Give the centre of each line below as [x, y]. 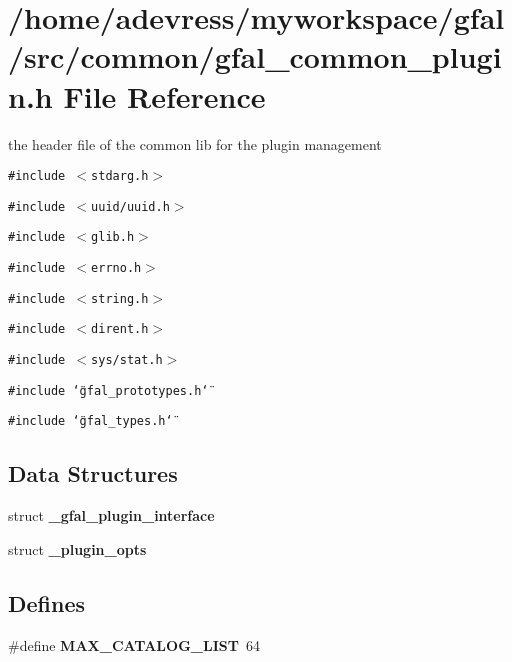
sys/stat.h [127, 360]
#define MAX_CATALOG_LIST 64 [134, 644]
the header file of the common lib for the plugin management [195, 143]
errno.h [116, 268]
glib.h [113, 237]
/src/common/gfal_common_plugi [255, 56]
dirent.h [120, 329]
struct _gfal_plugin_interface [111, 515]
